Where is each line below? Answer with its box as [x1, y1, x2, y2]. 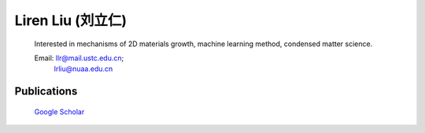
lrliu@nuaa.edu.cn [54, 64, 113, 74]
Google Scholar [34, 106, 85, 117]
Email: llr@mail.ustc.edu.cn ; [34, 53, 124, 63]
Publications [14, 84, 78, 98]
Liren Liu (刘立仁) [14, 12, 128, 29]
